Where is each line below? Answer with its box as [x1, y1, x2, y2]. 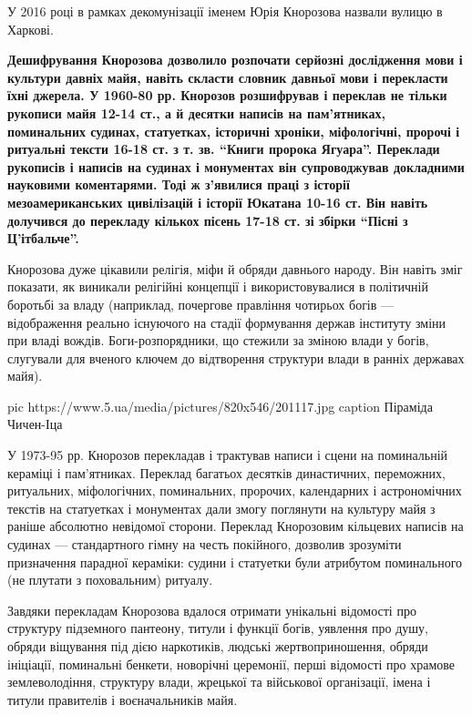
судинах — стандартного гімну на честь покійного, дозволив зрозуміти [7, 535, 402, 554]
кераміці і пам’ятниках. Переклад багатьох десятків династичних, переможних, [7, 463, 446, 482]
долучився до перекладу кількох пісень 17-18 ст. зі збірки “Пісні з [7, 210, 408, 230]
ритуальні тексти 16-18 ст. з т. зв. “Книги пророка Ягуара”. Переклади [7, 139, 440, 158]
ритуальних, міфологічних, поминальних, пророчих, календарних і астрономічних [7, 481, 462, 500]
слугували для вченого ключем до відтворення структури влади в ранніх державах [7, 348, 465, 367]
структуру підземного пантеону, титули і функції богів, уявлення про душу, [7, 618, 428, 638]
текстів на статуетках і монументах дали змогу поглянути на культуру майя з [7, 498, 436, 517]
